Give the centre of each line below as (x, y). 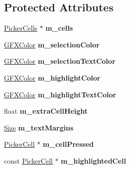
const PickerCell (28, 160)
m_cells (59, 28)
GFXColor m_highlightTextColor (60, 94)
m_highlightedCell (94, 160)
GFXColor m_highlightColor (52, 77)
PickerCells (21, 28)
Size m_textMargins (39, 127)
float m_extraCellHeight (46, 111)
